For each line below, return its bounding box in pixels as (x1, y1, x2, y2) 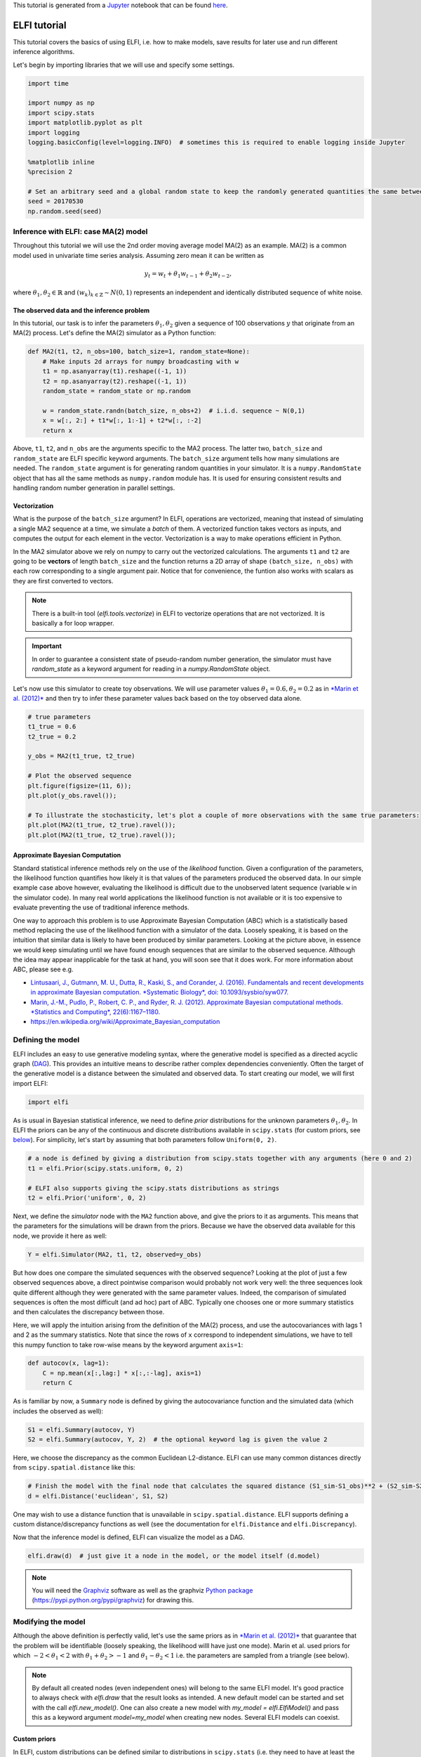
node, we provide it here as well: (13, 1231, 107, 1240)
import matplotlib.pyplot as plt (27, 119, 143, 127)
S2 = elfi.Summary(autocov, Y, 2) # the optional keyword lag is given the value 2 (27, 1436, 328, 1444)
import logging (27, 129, 80, 136)
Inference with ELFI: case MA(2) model (13, 227, 148, 237)
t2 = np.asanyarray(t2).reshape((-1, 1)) (42, 377, 187, 385)
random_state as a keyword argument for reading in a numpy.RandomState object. (32, 665, 271, 673)
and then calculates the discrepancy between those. (13, 1308, 165, 1316)
